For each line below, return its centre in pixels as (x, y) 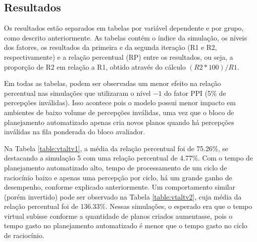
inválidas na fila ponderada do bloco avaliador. (75, 132)
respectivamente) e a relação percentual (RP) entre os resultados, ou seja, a (119, 57)
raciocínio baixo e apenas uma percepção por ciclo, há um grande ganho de (118, 177)
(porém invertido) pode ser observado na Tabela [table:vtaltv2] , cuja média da (123, 196)
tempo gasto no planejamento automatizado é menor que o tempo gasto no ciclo (126, 225)
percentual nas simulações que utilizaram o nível (77, 93)
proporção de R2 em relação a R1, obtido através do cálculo (95, 66)
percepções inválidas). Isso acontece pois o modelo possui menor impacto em (120, 102)
